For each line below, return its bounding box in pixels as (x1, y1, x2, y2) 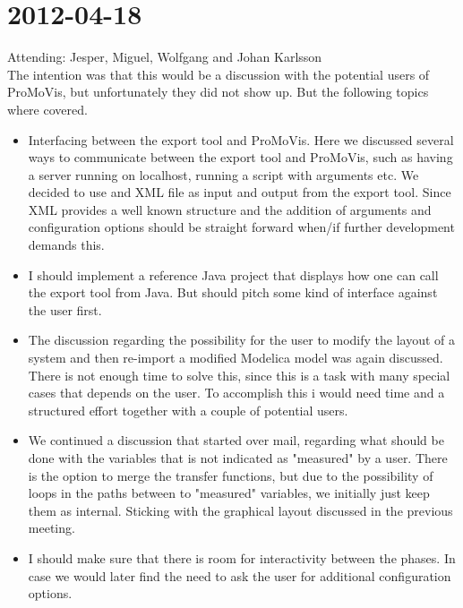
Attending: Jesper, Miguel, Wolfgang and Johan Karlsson (7, 47, 322, 66)
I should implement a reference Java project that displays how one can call (28, 265, 439, 284)
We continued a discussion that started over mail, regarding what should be (28, 431, 444, 450)
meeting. (28, 518, 75, 537)
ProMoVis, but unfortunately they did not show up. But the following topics (7, 82, 429, 101)
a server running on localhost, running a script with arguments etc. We (28, 165, 419, 184)
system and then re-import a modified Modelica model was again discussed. (28, 348, 443, 367)
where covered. (7, 99, 88, 118)
